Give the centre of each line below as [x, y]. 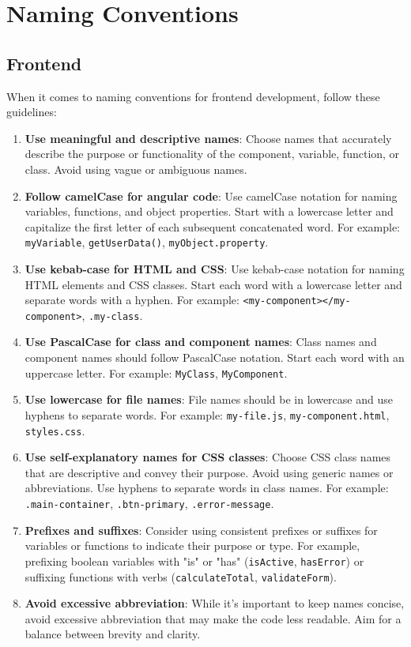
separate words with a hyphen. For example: [132, 300]
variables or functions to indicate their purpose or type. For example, [192, 545]
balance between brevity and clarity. [113, 634]
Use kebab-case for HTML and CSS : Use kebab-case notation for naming [215, 268]
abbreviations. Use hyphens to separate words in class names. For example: [207, 488]
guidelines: [32, 112]
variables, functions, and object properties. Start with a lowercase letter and [209, 211]
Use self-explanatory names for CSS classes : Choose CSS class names [208, 457]
